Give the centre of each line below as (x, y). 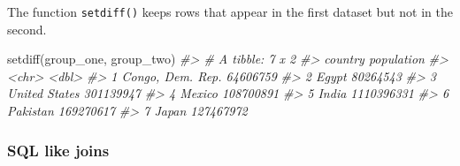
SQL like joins (58, 150)
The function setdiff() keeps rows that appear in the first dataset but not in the (230, 11)
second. (27, 29)
